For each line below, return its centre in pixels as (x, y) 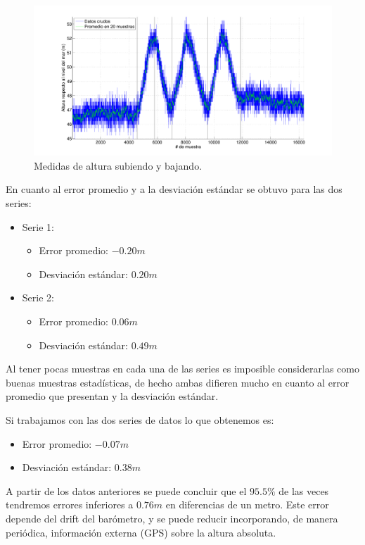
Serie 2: (38, 297)
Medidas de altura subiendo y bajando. (118, 165)
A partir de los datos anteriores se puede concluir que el (126, 490)
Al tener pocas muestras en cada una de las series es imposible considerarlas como (182, 369)
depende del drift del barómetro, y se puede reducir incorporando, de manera (172, 518)
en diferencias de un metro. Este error (247, 505)
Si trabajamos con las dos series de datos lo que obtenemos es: (140, 419)
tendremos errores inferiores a (70, 505)
